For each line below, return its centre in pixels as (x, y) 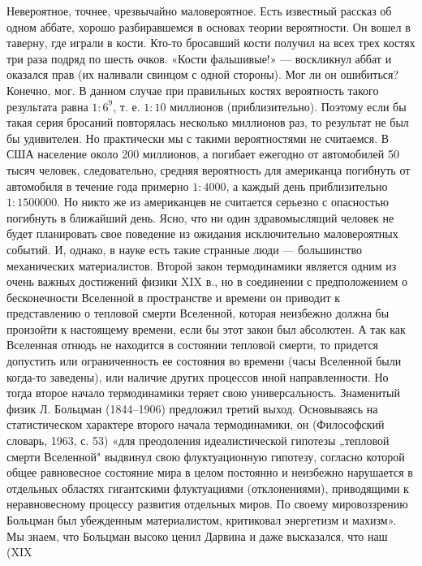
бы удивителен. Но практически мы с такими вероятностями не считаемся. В (198, 138)
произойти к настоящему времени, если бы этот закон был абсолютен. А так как (206, 328)
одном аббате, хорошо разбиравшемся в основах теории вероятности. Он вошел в (209, 26)
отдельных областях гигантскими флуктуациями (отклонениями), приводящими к (208, 488)
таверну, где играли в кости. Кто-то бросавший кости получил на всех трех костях (211, 43)
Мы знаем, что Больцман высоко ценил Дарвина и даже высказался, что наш (197, 536)
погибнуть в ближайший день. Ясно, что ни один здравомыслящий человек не (200, 217)
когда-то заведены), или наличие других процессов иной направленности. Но (198, 376)
